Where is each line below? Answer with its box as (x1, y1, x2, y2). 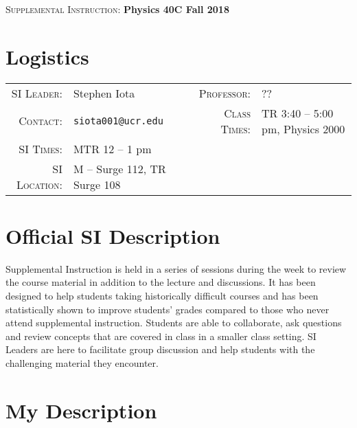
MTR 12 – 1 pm (73, 140, 152, 157)
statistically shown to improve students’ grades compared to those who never (5, 302, 330, 316)
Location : (16, 176, 62, 192)
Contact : (19, 113, 62, 129)
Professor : (198, 85, 251, 101)
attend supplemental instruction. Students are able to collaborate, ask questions (5, 315, 342, 330)
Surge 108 (73, 176, 121, 192)
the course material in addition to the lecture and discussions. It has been (5, 275, 316, 289)
